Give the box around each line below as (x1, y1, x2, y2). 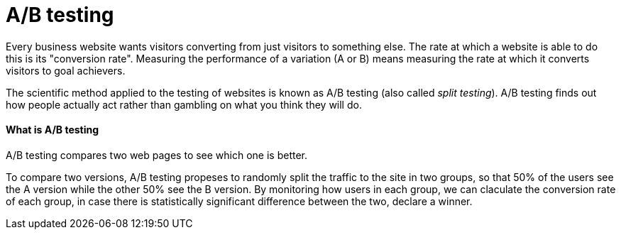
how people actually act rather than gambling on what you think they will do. (6, 98, 362, 111)
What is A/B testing (6, 124, 99, 136)
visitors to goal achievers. (6, 64, 126, 77)
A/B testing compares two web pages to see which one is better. (6, 148, 308, 161)
